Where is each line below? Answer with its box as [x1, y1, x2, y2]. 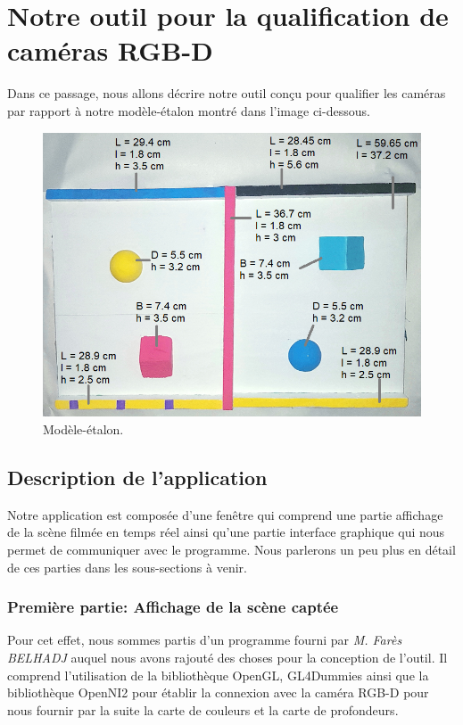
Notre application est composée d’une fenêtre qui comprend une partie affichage [7, 505, 443, 523]
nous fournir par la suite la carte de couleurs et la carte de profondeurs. [7, 700, 399, 719]
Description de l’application [7, 464, 268, 491]
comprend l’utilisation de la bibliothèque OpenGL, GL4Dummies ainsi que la [7, 665, 429, 684]
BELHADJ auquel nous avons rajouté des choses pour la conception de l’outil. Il [7, 648, 448, 667]
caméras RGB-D [7, 32, 213, 69]
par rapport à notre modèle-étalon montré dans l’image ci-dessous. [7, 101, 370, 119]
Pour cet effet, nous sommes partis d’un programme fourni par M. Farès [7, 630, 402, 649]
